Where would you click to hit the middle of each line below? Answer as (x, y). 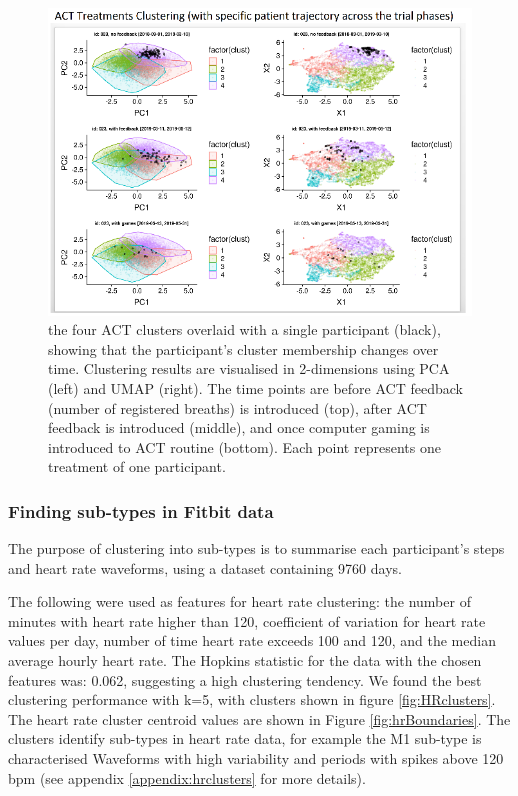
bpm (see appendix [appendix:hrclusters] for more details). (187, 777)
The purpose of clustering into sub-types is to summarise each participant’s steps (256, 548)
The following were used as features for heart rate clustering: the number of (239, 601)
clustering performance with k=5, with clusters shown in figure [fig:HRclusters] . (252, 699)
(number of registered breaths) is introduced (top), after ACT (237, 407)
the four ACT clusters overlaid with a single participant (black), (244, 329)
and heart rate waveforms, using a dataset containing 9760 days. (205, 567)
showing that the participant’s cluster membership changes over (243, 348)
